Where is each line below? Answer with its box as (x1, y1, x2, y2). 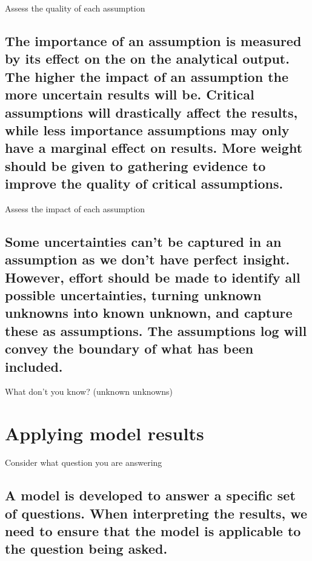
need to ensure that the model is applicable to (5, 521, 301, 540)
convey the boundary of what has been (5, 339, 254, 358)
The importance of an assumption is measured (5, 31, 302, 50)
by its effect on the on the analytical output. (5, 49, 290, 68)
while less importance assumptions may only (5, 120, 290, 139)
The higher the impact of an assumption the (5, 67, 289, 86)
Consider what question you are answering (5, 456, 162, 469)
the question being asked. (5, 539, 168, 558)
